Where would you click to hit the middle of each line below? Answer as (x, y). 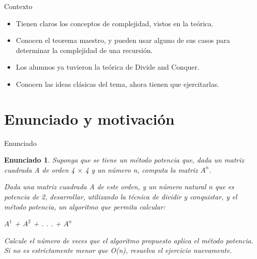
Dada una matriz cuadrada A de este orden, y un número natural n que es (119, 187)
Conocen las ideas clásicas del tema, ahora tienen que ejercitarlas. (117, 84)
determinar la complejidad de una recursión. (84, 50)
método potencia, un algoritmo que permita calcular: (85, 206)
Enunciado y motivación (89, 118)
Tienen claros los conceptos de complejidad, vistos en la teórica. (115, 23)
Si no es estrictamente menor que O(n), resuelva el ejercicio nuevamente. (118, 250)
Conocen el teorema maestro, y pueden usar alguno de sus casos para (123, 40)
